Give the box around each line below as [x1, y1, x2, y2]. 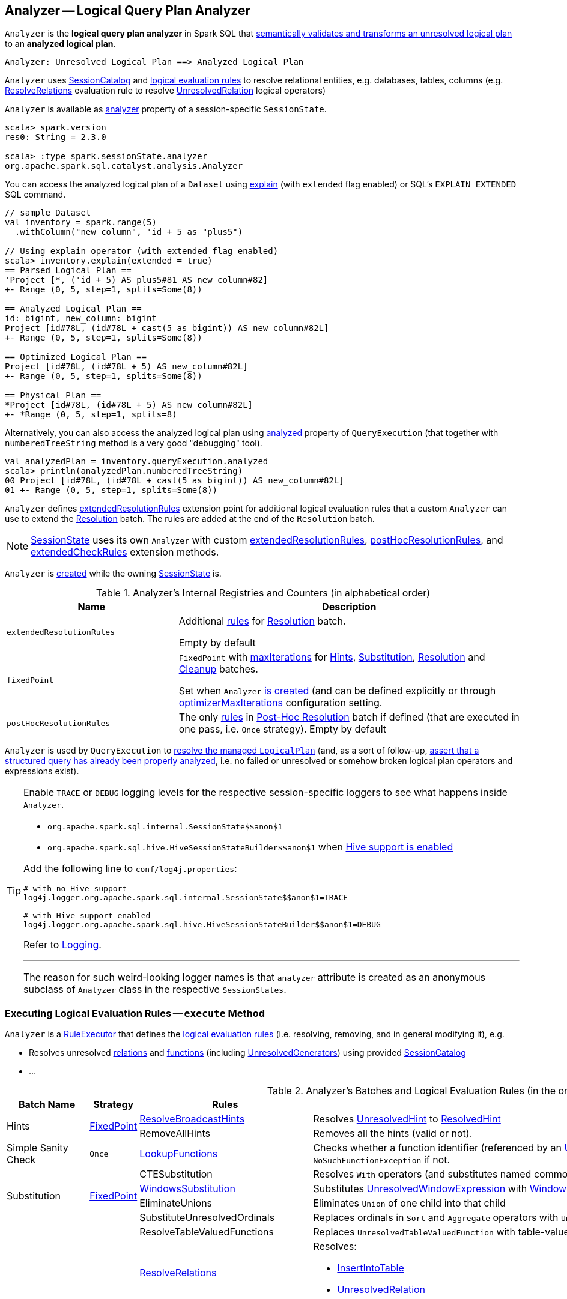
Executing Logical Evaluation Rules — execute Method [5, 1007, 265, 1019]
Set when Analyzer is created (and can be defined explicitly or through [178, 685, 496, 697]
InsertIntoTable [337, 1262, 404, 1274]
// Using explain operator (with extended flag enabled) [5, 246, 279, 256]
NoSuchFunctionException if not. [313, 1154, 450, 1166]
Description [322, 601, 377, 613]
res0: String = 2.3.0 [5, 132, 106, 142]
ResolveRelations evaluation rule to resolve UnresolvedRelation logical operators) [5, 85, 326, 96]
